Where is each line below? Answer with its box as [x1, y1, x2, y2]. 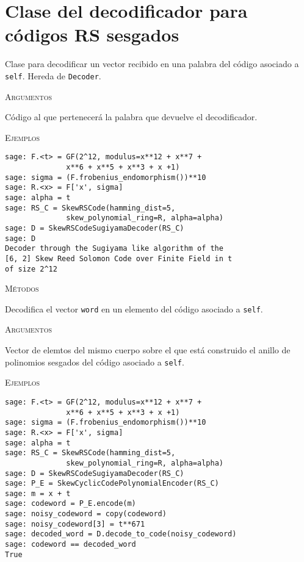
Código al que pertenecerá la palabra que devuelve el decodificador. [5, 110, 258, 123]
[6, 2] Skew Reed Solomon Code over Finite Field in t [5, 254, 233, 263]
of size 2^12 [5, 264, 57, 273]
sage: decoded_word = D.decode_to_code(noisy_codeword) [5, 530, 237, 539]
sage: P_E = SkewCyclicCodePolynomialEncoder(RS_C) [5, 479, 219, 488]
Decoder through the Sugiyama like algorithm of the [5, 244, 223, 253]
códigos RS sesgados [5, 22, 179, 47]
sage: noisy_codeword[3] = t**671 [5, 519, 145, 528]
